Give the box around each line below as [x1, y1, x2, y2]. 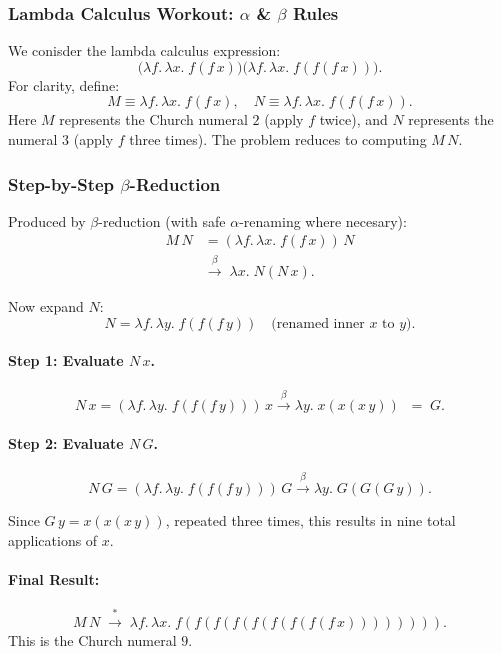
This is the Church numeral [8, 629, 177, 650]
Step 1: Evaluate [8, 350, 124, 371]
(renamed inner [271, 316, 365, 331]
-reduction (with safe [98, 210, 226, 231]
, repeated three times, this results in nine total [165, 510, 456, 531]
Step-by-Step [8, 171, 115, 196]
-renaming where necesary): [239, 210, 407, 231]
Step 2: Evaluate [8, 433, 124, 454]
